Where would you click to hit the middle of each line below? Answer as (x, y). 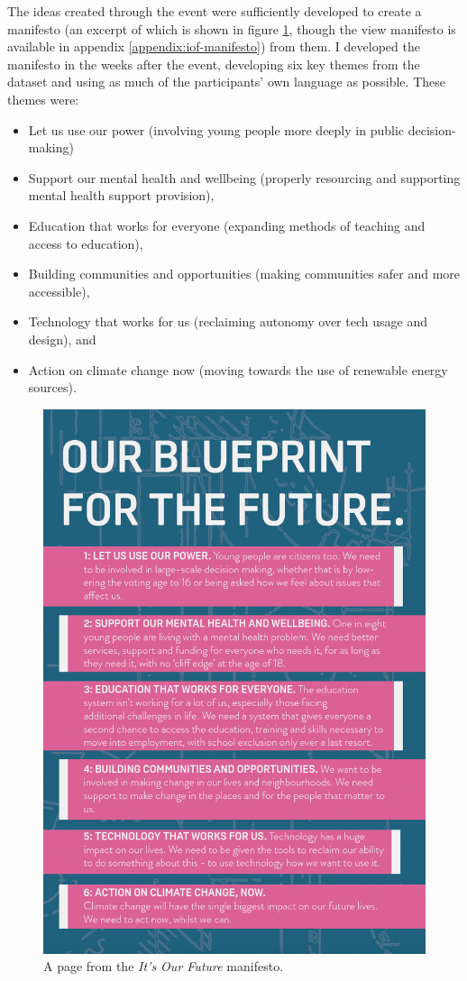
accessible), (59, 291)
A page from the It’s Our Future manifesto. (164, 966)
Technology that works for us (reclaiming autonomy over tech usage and (228, 321)
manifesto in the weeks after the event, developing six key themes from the (214, 64)
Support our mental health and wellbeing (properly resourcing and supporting (244, 177)
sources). (52, 387)
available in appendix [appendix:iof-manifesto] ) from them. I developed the (214, 46)
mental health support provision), (121, 195)
